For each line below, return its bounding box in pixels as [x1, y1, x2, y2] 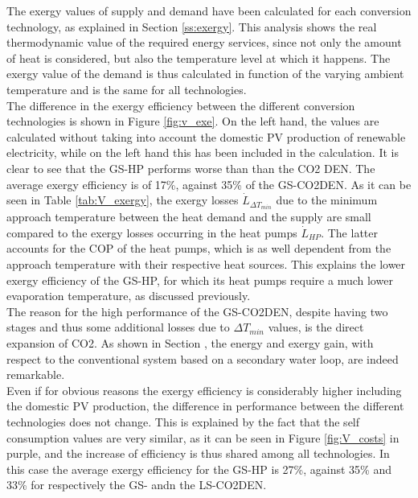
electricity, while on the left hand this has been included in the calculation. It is [6, 144, 399, 161]
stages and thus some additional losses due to [6, 319, 230, 335]
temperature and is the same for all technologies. [6, 80, 247, 97]
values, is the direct [268, 319, 364, 335]
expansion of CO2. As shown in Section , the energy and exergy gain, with [6, 334, 374, 351]
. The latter [321, 224, 378, 241]
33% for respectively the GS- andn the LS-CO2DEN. [6, 476, 267, 493]
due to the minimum [276, 191, 378, 208]
